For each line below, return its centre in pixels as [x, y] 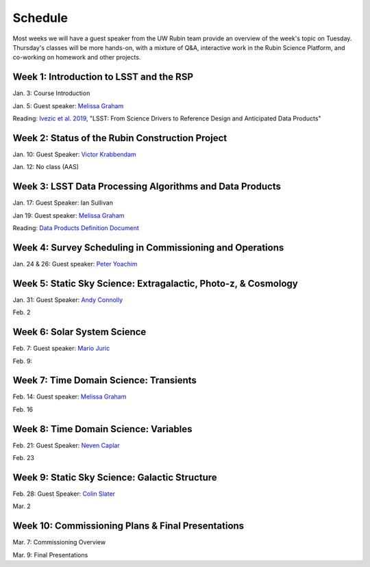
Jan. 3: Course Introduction [51, 93]
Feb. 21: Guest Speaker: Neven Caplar [66, 445]
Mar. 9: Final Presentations [50, 555]
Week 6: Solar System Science [79, 332]
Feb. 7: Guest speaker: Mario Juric [61, 349]
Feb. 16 [23, 409]
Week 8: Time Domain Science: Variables [102, 429]
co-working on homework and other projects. [77, 58]
